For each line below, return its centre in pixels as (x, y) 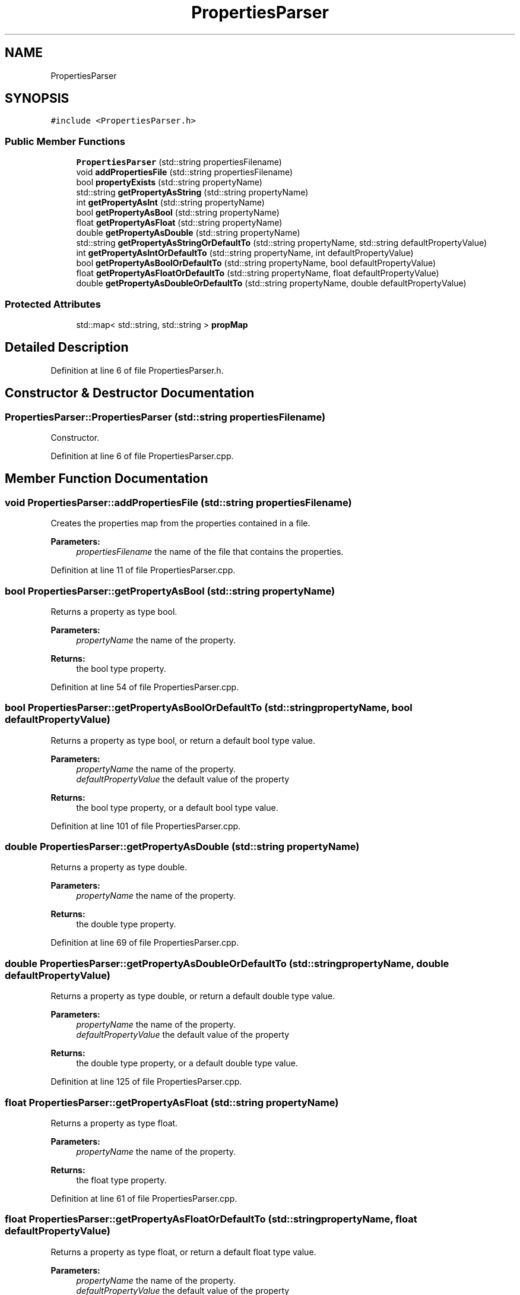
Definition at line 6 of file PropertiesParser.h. (137, 370)
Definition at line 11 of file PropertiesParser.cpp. (143, 570)
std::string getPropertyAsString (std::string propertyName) (192, 192)
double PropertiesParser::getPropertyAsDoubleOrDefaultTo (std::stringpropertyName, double (227, 963)
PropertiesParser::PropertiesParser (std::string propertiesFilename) (165, 417)
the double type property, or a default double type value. (187, 1063)
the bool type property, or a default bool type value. (177, 807)
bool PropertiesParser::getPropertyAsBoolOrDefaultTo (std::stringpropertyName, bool (209, 708)
